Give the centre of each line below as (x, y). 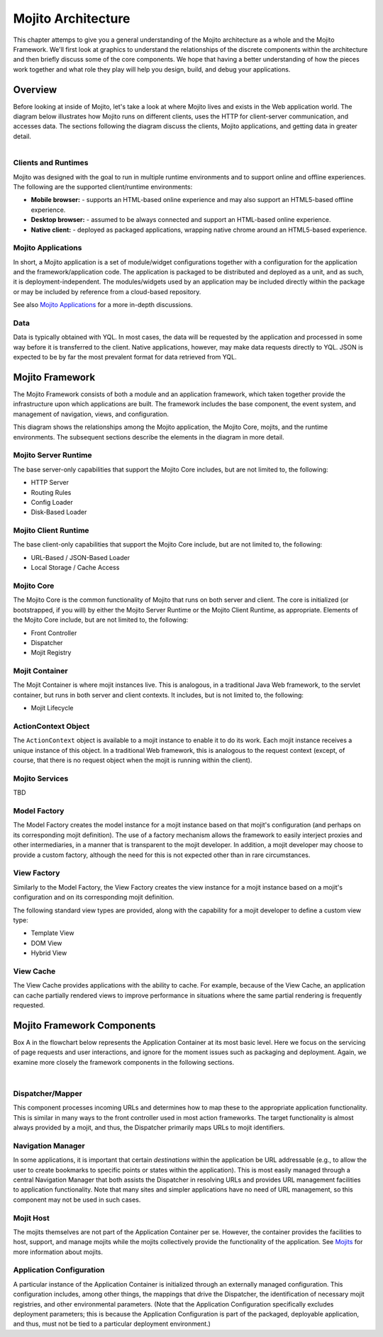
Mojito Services (41, 778)
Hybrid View (49, 953)
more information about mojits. (58, 1252)
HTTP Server (50, 483)
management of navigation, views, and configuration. (91, 414)
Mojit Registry (51, 653)
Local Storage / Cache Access (75, 568)
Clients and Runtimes (51, 163)
